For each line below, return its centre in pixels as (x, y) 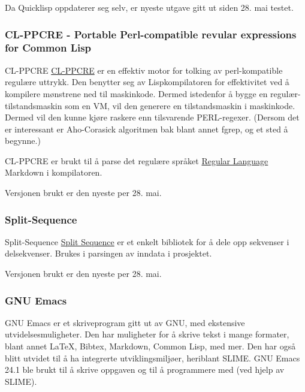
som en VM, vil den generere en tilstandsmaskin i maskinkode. (180, 105)
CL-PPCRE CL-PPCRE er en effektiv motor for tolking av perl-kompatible (144, 70)
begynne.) (23, 141)
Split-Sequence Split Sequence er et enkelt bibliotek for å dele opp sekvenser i (147, 241)
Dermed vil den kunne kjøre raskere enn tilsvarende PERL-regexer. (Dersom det (152, 117)
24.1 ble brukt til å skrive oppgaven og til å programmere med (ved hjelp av (145, 370)
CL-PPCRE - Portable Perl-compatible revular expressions (151, 34)
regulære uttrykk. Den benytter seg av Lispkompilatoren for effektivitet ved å (147, 82)
